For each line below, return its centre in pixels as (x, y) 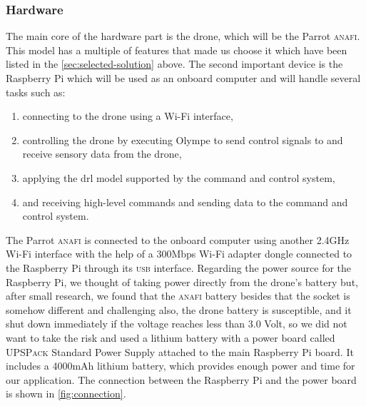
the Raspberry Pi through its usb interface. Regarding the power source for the (179, 267)
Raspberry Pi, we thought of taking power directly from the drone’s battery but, (182, 281)
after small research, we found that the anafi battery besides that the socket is (178, 296)
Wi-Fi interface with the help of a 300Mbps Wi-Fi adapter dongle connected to (179, 254)
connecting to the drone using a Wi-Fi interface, (128, 116)
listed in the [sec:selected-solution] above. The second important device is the (174, 64)
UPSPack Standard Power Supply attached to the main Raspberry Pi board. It (180, 351)
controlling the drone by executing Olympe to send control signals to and (183, 139)
